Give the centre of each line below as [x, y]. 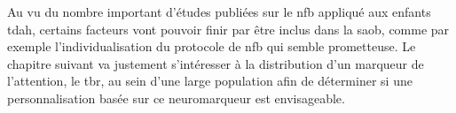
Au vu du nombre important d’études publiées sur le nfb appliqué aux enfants [219, 11]
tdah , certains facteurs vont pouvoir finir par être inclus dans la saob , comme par [228, 29]
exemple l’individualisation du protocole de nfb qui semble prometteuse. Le [212, 46]
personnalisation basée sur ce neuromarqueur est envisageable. [176, 98]
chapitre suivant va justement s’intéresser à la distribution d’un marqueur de [216, 63]
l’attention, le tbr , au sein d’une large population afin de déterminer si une [210, 81]
